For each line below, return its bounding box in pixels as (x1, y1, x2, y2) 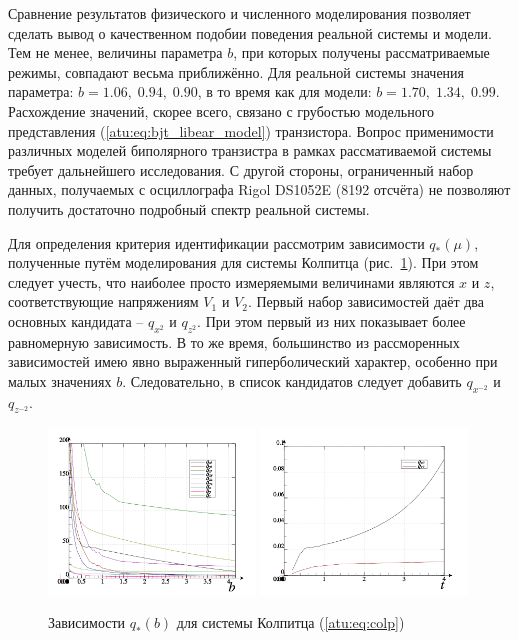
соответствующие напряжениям (8, 291, 199, 312)
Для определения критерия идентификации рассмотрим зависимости (8, 232, 425, 253)
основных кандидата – (8, 310, 144, 331)
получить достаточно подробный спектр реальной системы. (8, 198, 370, 219)
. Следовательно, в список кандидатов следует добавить (122, 370, 462, 391)
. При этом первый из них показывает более (197, 310, 466, 331)
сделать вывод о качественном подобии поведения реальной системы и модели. (8, 22, 492, 43)
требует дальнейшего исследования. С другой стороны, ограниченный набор (8, 159, 474, 180)
